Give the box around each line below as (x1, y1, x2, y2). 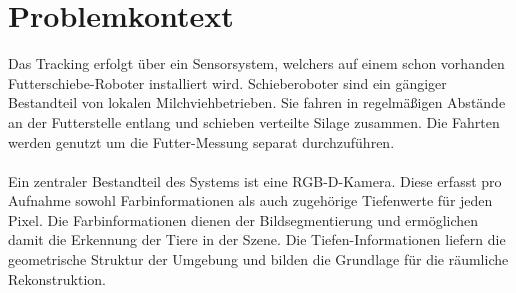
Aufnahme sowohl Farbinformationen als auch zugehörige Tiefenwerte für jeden (8, 190, 493, 211)
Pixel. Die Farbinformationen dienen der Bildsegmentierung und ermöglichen (8, 209, 479, 230)
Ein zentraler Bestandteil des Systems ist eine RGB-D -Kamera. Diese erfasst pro (8, 170, 502, 191)
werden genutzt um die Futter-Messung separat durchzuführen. (8, 131, 395, 152)
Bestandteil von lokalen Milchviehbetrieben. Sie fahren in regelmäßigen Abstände (8, 92, 506, 113)
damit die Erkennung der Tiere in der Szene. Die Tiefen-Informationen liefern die (8, 229, 506, 250)
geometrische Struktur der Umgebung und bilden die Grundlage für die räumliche (8, 249, 509, 270)
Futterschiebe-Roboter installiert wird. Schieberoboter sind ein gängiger (8, 72, 447, 93)
